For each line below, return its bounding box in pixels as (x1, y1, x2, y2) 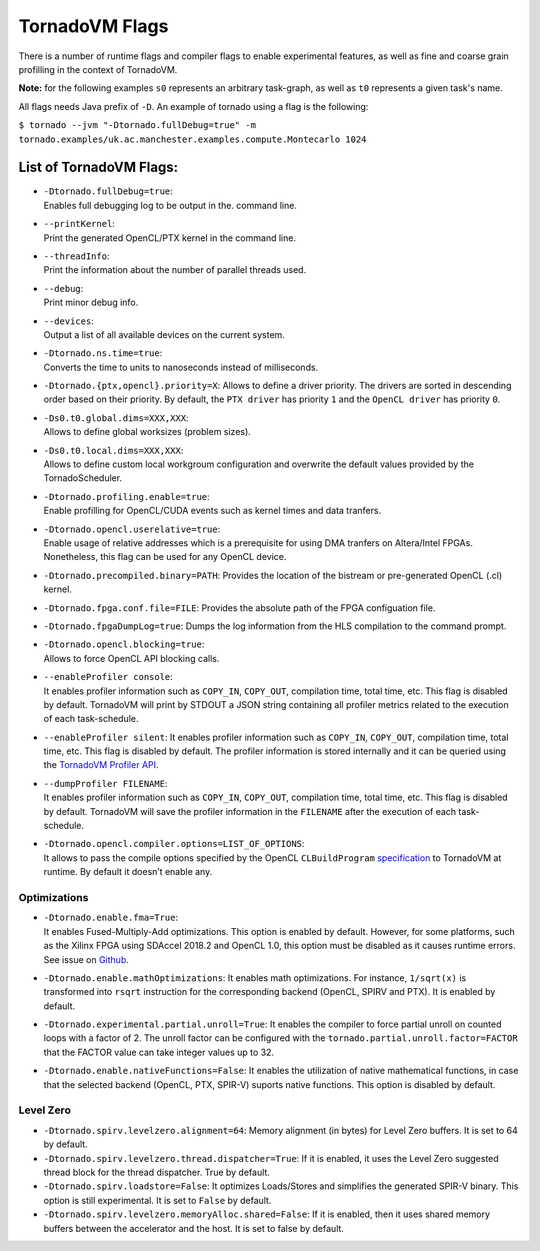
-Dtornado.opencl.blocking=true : (43, 638, 205, 650)
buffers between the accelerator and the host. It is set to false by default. (43, 1222, 345, 1234)
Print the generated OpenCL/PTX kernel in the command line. (43, 231, 297, 244)
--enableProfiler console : (43, 671, 174, 683)
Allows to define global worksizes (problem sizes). (43, 426, 252, 438)
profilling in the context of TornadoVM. (18, 63, 178, 75)
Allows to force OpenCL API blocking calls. (43, 652, 220, 664)
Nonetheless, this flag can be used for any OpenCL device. (43, 551, 287, 563)
